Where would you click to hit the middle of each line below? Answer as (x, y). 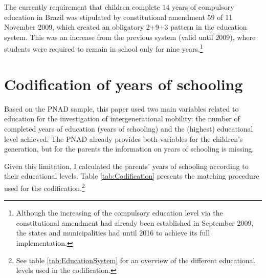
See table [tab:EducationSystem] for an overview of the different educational (136, 260)
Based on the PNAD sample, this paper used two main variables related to (121, 108)
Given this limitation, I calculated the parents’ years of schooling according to (126, 166)
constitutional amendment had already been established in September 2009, (135, 222)
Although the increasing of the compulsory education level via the (119, 213)
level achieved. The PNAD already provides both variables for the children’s (124, 138)
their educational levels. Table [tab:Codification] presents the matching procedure (132, 176)
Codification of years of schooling (124, 84)
